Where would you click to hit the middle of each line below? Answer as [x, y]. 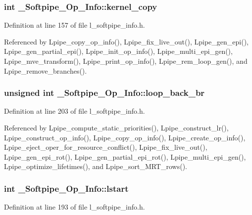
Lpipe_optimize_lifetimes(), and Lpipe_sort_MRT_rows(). [96, 166]
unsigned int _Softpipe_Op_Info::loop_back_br [104, 93]
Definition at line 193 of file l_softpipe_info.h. [75, 207]
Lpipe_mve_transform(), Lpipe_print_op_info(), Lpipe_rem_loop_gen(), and [126, 61]
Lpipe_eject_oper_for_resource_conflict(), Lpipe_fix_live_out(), [106, 147]
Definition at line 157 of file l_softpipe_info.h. [75, 25]
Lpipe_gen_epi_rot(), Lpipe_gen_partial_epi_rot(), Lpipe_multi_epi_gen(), [125, 156]
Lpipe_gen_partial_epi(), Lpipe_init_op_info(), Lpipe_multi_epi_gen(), [118, 51]
